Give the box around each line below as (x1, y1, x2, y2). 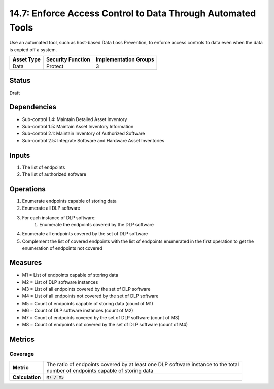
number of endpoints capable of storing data (46, 367, 154, 374)
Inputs (9, 151, 30, 160)
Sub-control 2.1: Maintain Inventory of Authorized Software (22, 130, 145, 137)
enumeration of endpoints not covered (22, 245, 102, 251)
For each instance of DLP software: (22, 214, 96, 221)
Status (9, 76, 31, 85)
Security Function (46, 56, 91, 63)
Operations (9, 185, 46, 193)
